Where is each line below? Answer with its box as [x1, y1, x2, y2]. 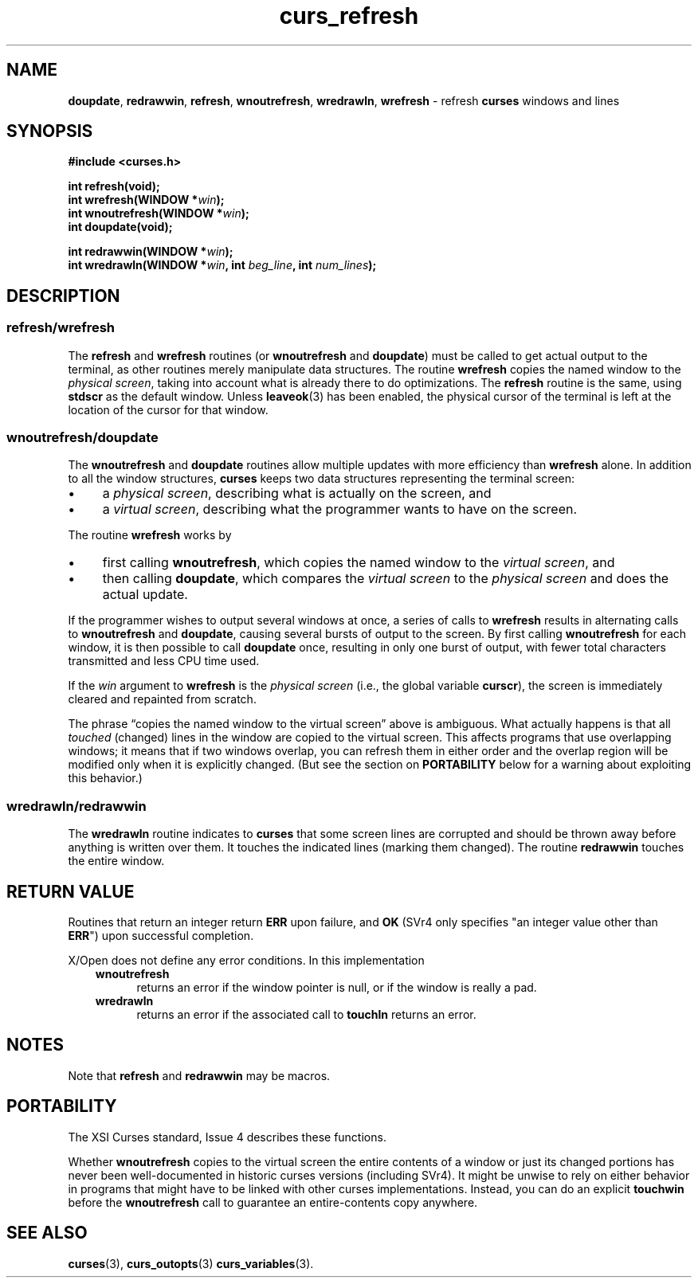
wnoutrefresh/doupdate [6, 429, 159, 446]
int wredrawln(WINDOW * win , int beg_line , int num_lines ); [68, 258, 377, 272]
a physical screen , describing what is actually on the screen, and [102, 485, 492, 502]
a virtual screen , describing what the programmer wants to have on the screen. [102, 501, 578, 518]
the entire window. [68, 854, 165, 868]
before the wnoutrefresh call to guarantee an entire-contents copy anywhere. [68, 1195, 478, 1209]
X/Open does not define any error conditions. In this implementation [68, 953, 425, 967]
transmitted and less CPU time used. [68, 654, 260, 668]
